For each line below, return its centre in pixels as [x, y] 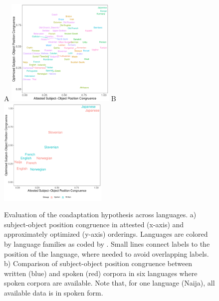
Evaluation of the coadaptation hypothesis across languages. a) [100, 215]
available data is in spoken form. [54, 293]
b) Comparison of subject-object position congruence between [98, 263]
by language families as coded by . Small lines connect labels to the [107, 244]
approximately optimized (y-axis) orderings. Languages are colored [106, 234]
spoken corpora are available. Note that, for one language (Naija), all [109, 283]
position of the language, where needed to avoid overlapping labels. [107, 253]
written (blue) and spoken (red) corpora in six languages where [101, 273]
